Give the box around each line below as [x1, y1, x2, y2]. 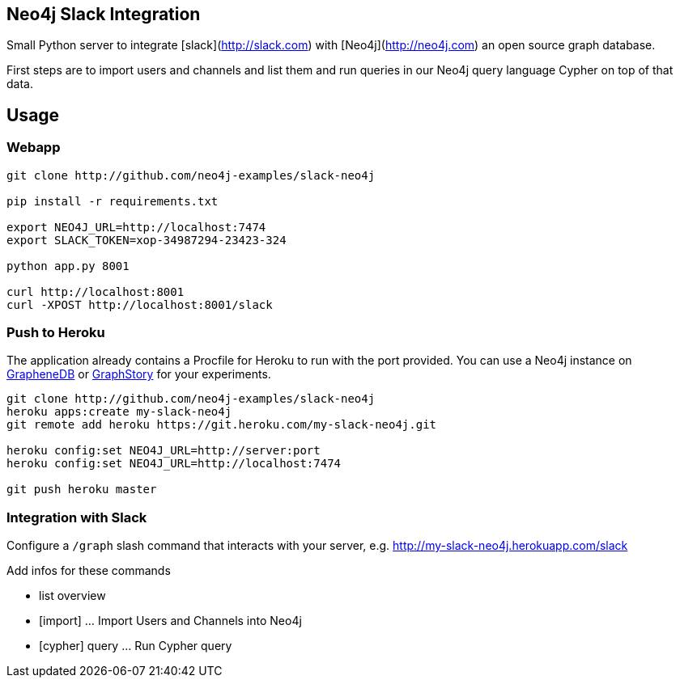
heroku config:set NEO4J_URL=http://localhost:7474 [6, 457, 342, 471]
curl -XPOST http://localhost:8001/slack [6, 298, 273, 311]
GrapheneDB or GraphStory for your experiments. [6, 367, 271, 382]
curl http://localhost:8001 [6, 285, 185, 298]
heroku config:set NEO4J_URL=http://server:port [6, 444, 321, 458]
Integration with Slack [6, 509, 147, 526]
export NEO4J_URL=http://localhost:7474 [6, 220, 266, 234]
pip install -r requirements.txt [6, 194, 219, 208]
